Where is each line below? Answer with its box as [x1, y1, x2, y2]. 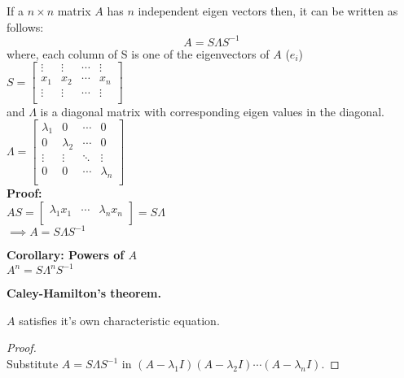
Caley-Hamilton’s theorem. [7, 285, 161, 302]
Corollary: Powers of [7, 246, 125, 263]
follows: [7, 18, 44, 35]
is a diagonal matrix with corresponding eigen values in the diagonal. [40, 102, 384, 119]
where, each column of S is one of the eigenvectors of [7, 45, 270, 62]
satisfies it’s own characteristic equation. [19, 311, 220, 328]
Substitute [7, 355, 59, 371]
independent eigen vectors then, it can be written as [138, 2, 398, 19]
